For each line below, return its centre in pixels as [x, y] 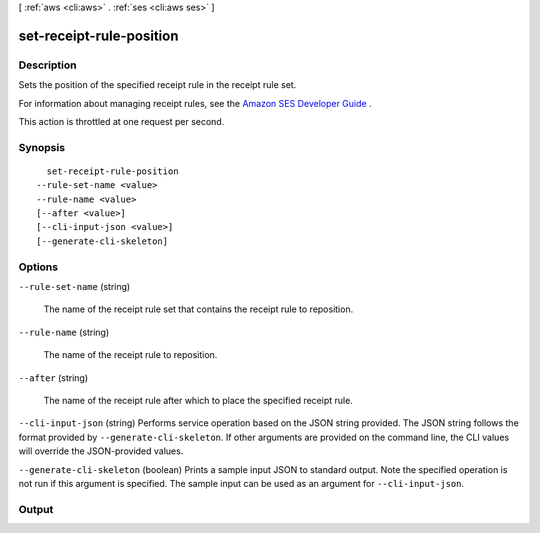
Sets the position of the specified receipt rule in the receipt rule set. [157, 85]
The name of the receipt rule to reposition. [130, 355]
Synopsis [41, 147]
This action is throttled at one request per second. [121, 121]
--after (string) [53, 377]
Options [38, 267]
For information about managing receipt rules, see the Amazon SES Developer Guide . [195, 103]
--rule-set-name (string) [74, 286]
